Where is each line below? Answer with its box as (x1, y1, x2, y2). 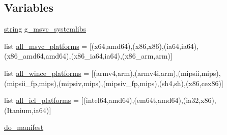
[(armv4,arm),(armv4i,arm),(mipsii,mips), (91, 67, 221, 78)
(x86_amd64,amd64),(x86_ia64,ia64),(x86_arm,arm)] (4, 50, 173, 61)
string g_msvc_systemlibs (4, 23, 87, 34)
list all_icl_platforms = (4, 95, 79, 105)
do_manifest (4, 122, 44, 132)
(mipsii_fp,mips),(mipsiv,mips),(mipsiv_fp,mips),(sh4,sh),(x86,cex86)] (4, 77, 223, 88)
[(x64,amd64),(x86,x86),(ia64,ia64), (89, 40, 199, 51)
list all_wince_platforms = (4, 67, 90, 78)
